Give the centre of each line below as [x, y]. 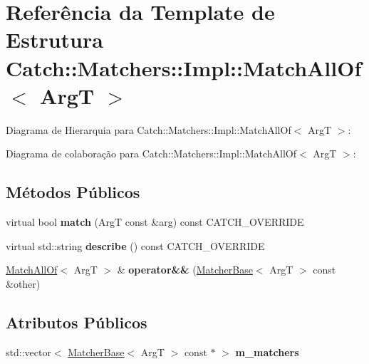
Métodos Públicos [73, 192]
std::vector [28, 352]
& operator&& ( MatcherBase [185, 270]
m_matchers [267, 352]
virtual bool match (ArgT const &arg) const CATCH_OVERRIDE [155, 222]
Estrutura [54, 40]
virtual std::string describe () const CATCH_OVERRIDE [135, 245]
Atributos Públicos [77, 322]
